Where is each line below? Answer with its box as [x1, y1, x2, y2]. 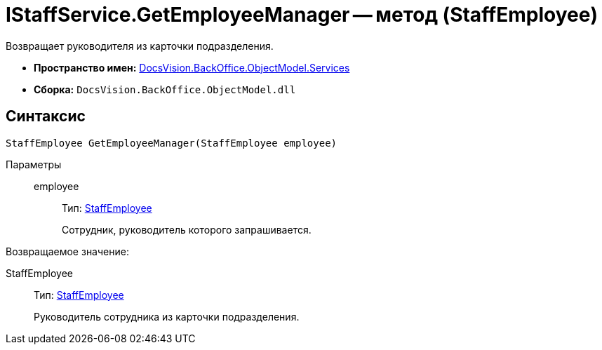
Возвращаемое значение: [6, 245, 129, 257]
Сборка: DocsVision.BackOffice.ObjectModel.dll [34, 83, 296, 95]
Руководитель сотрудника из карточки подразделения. [34, 310, 300, 323]
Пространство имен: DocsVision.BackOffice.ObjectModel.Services [34, 61, 350, 74]
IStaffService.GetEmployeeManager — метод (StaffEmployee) [6, 3, 598, 27]
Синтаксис [6, 107, 86, 126]
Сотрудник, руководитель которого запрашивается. [62, 223, 312, 236]
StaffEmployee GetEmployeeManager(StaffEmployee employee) [6, 137, 337, 149]
